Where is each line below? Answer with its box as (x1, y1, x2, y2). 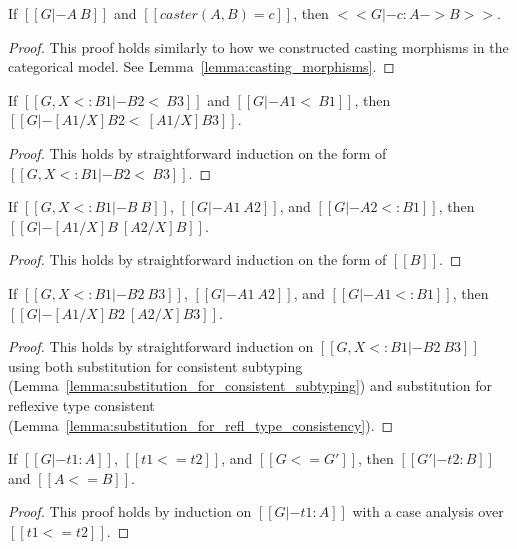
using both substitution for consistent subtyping (8, 355, 303, 376)
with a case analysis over (352, 501, 504, 522)
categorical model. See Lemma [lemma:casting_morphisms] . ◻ (8, 56, 395, 77)
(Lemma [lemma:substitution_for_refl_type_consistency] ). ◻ (8, 414, 394, 435)
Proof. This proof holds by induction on (8, 501, 252, 522)
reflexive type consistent (8, 394, 155, 415)
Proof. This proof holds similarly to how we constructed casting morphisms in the (8, 36, 509, 57)
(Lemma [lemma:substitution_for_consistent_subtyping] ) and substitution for (8, 375, 492, 396)
